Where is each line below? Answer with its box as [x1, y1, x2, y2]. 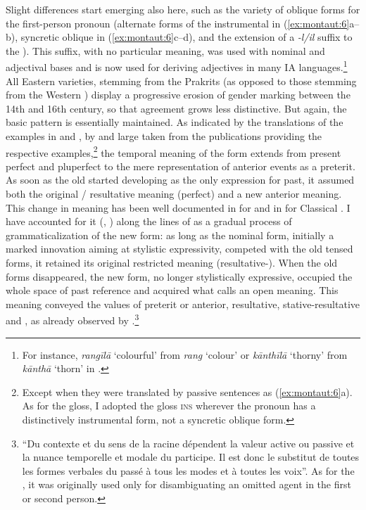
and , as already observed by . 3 [6, 311, 139, 328]
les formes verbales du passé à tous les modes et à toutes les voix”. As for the [22, 463, 355, 478]
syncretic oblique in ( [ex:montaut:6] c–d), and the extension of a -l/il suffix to [20, 30, 353, 44]
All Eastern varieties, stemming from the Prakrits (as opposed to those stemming [6, 73, 357, 88]
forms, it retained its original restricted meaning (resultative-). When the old [6, 255, 338, 269]
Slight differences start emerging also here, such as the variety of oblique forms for [6, 2, 360, 16]
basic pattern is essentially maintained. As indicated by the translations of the [6, 115, 343, 129]
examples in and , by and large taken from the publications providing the [6, 129, 322, 143]
